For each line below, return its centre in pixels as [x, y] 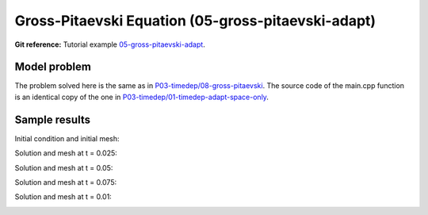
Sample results [53, 119]
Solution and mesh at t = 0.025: [66, 153]
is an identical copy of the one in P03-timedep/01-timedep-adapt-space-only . [142, 97]
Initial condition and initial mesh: [67, 138]
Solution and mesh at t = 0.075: [66, 182]
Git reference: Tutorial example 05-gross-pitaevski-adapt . [110, 44]
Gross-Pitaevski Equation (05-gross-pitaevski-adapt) [195, 21]
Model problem [53, 67]
